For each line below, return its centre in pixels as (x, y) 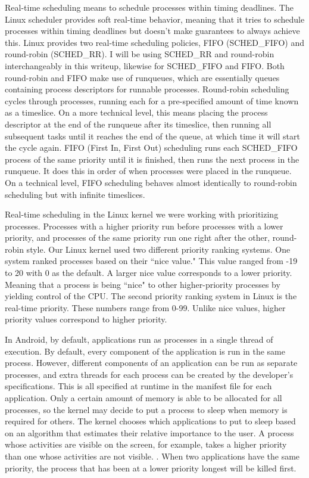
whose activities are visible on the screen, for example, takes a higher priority (146, 444)
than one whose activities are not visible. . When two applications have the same (152, 456)
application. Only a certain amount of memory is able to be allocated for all (143, 398)
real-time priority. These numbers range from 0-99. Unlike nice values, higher (145, 307)
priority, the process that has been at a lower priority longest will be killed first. (151, 468)
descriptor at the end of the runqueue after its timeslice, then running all (138, 124)
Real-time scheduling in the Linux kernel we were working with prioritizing (142, 214)
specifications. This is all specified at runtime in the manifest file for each (138, 386)
